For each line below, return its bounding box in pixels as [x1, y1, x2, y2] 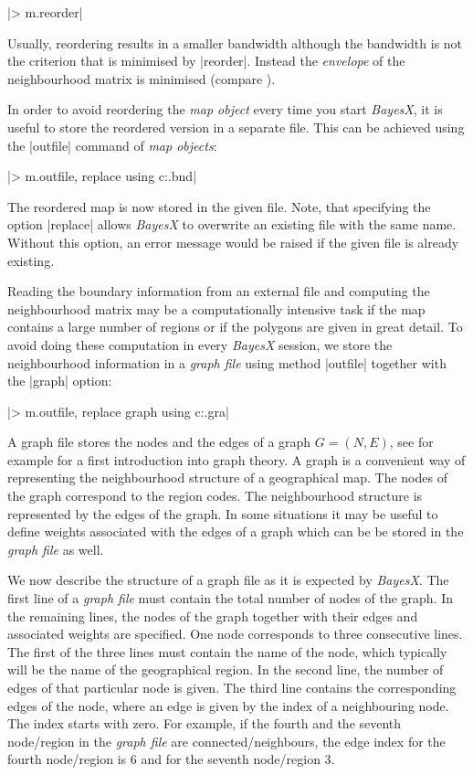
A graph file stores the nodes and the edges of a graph [7, 432, 311, 451]
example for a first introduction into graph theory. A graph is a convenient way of [7, 450, 466, 469]
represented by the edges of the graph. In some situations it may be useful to [7, 504, 438, 523]
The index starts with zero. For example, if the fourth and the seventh [7, 714, 402, 733]
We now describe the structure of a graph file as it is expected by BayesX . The [7, 570, 449, 589]
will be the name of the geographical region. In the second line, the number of [7, 660, 444, 679]
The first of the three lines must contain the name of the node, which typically [7, 642, 447, 661]
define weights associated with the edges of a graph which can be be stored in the [7, 522, 464, 541]
